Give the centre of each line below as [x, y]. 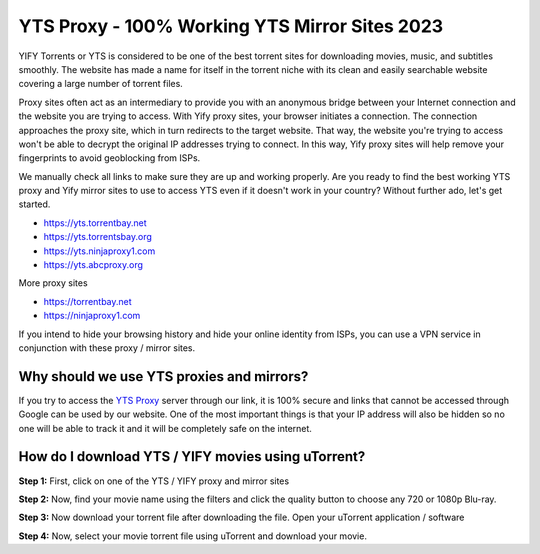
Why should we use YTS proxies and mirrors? [163, 376]
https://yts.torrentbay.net [95, 222]
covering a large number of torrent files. [101, 84]
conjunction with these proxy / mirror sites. [107, 347]
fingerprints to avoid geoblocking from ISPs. [109, 158]
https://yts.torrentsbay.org [97, 237]
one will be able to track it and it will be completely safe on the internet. [165, 428]
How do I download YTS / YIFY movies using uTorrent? [192, 456]
